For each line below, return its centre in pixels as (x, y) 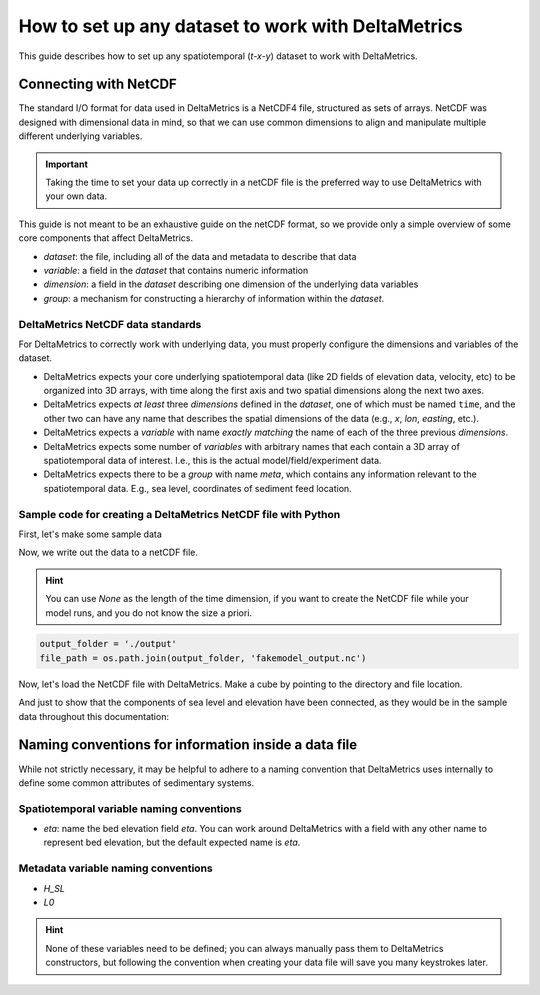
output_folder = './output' (108, 644)
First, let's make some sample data (90, 534)
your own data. (76, 196)
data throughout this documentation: (94, 716)
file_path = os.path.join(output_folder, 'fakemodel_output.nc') (203, 658)
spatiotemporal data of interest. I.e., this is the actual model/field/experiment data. (212, 461)
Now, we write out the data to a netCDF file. (108, 552)
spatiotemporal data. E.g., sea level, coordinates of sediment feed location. (197, 488)
